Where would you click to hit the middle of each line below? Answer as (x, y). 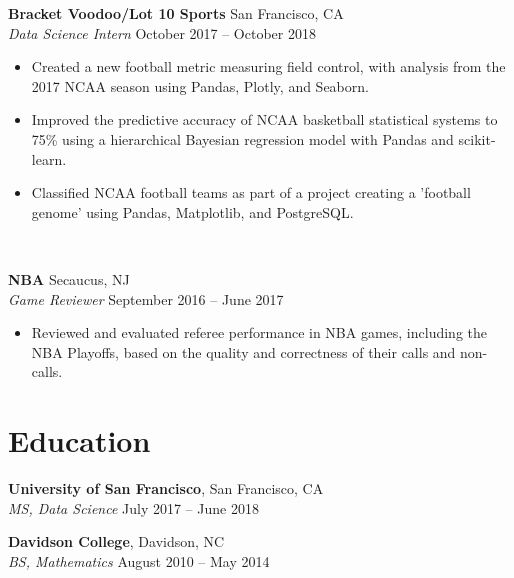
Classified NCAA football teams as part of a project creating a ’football (251, 192)
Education (79, 440)
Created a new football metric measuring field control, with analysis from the (268, 66)
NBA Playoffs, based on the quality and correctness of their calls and (243, 351)
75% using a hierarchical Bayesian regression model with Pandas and (242, 138)
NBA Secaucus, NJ (69, 278)
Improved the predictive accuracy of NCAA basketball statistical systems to (264, 119)
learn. (49, 158)
